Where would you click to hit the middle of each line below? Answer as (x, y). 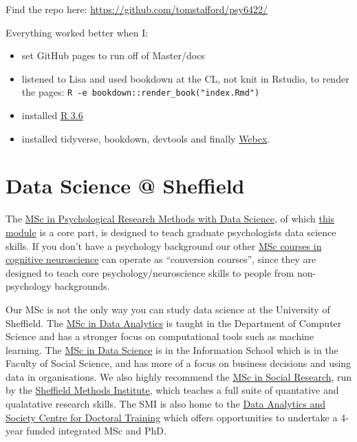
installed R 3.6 (52, 115)
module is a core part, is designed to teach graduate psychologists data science (171, 232)
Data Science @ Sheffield (125, 186)
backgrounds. (82, 286)
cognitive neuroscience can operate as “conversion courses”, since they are (161, 259)
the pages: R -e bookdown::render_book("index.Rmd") (141, 92)
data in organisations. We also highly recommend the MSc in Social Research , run (179, 376)
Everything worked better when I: (77, 32)
